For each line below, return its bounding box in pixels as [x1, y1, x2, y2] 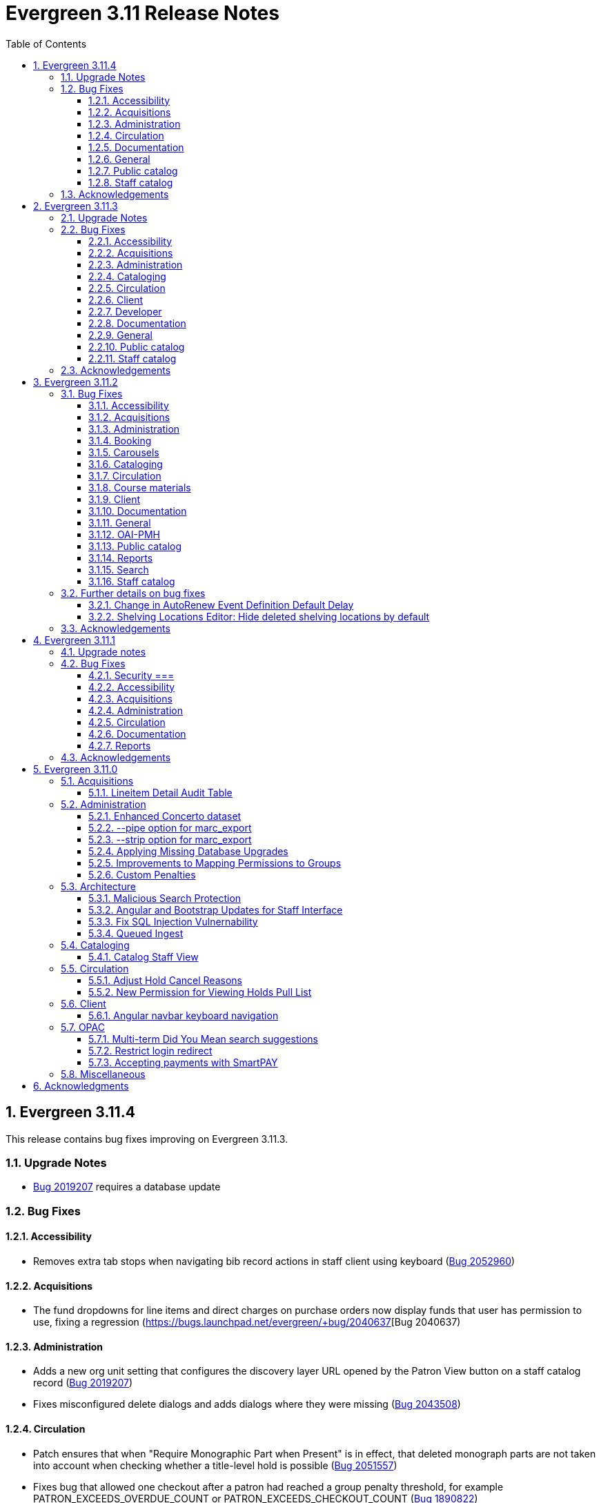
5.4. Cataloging [61, 939, 130, 951]
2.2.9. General [88, 328, 152, 341]
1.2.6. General [88, 153, 150, 165]
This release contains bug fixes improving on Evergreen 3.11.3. [6, 1132, 288, 1145]
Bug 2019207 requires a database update [33, 1181, 221, 1193]
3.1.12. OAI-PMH [88, 528, 160, 540]
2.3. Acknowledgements [61, 364, 171, 376]
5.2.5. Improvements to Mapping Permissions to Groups [88, 856, 342, 869]
